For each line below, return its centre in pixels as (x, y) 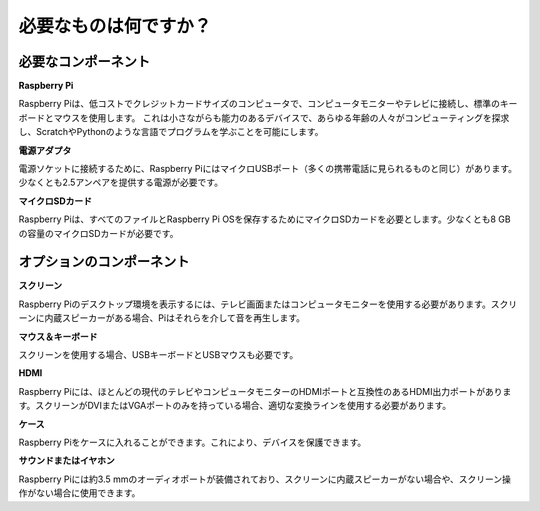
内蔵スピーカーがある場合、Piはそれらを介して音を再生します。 (174, 318)
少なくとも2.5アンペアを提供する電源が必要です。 (121, 182)
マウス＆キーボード (58, 336)
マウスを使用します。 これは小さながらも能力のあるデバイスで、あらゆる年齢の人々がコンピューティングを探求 (281, 117)
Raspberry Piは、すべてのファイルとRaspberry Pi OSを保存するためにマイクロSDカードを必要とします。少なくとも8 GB (264, 219)
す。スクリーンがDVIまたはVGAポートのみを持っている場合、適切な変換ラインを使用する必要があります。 (235, 406)
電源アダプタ (45, 150)
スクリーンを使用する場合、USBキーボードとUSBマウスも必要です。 (158, 355)
